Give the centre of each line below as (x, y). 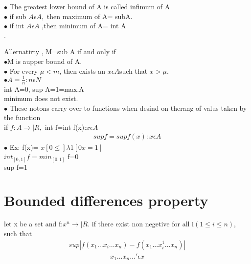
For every (24, 71)
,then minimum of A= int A (84, 26)
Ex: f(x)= (24, 147)
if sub (18, 16)
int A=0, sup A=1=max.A (44, 89)
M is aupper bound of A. (45, 61)
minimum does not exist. (41, 98)
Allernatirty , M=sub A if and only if (60, 51)
